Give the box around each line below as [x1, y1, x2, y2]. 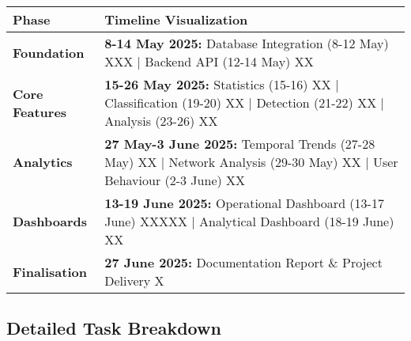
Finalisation [13, 262, 87, 281]
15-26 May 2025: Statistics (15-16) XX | [104, 75, 339, 93]
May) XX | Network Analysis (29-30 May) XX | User [104, 153, 398, 171]
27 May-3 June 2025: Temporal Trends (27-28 [104, 135, 375, 153]
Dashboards [13, 212, 87, 230]
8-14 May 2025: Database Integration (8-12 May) [104, 34, 389, 52]
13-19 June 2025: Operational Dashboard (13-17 [104, 194, 384, 212]
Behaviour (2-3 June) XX [104, 171, 246, 189]
